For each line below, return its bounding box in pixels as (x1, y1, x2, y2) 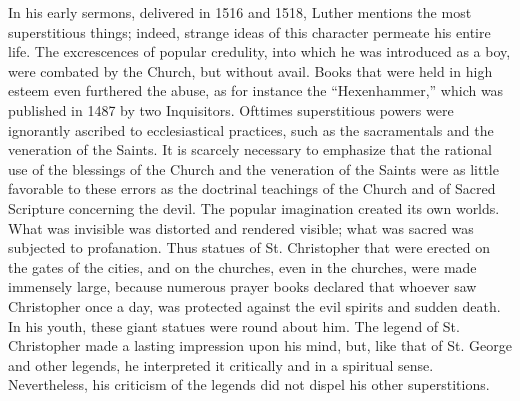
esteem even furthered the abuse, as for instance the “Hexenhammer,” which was (8, 80, 504, 101)
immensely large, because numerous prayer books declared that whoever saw (8, 276, 477, 297)
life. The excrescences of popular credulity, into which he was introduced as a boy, (8, 41, 511, 62)
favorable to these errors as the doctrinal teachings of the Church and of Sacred (8, 178, 496, 199)
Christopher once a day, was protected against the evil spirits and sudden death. (8, 295, 501, 316)
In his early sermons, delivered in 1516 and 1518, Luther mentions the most (8, 2, 472, 22)
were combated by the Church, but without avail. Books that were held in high (8, 60, 493, 81)
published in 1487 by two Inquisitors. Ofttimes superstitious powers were (8, 99, 454, 120)
